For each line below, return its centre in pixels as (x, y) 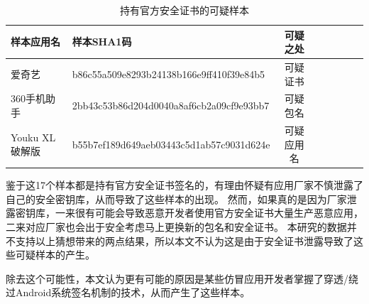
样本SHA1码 (102, 42)
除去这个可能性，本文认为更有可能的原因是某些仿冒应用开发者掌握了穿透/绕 (182, 278)
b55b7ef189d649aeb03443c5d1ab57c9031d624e (171, 144)
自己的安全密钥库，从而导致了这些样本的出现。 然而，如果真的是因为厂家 (176, 199)
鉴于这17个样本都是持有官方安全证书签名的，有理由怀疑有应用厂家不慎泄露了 (184, 185)
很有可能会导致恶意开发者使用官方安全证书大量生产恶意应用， (219, 213)
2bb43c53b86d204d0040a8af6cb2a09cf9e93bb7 (171, 105)
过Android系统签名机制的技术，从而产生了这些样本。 (128, 292)
